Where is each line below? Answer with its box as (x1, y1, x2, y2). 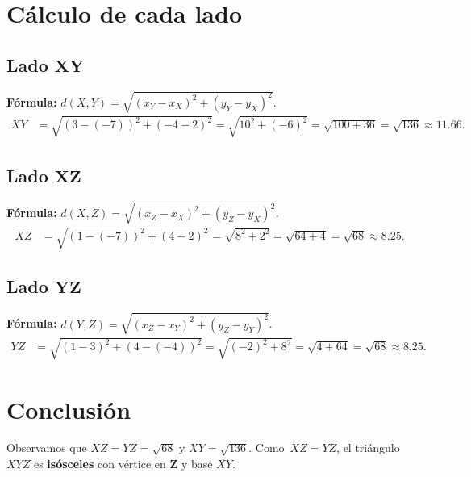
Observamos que (6, 439, 87, 456)
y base (181, 455, 213, 472)
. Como (248, 439, 285, 456)
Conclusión (6, 392, 131, 425)
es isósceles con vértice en (33, 455, 166, 472)
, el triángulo (336, 439, 400, 456)
